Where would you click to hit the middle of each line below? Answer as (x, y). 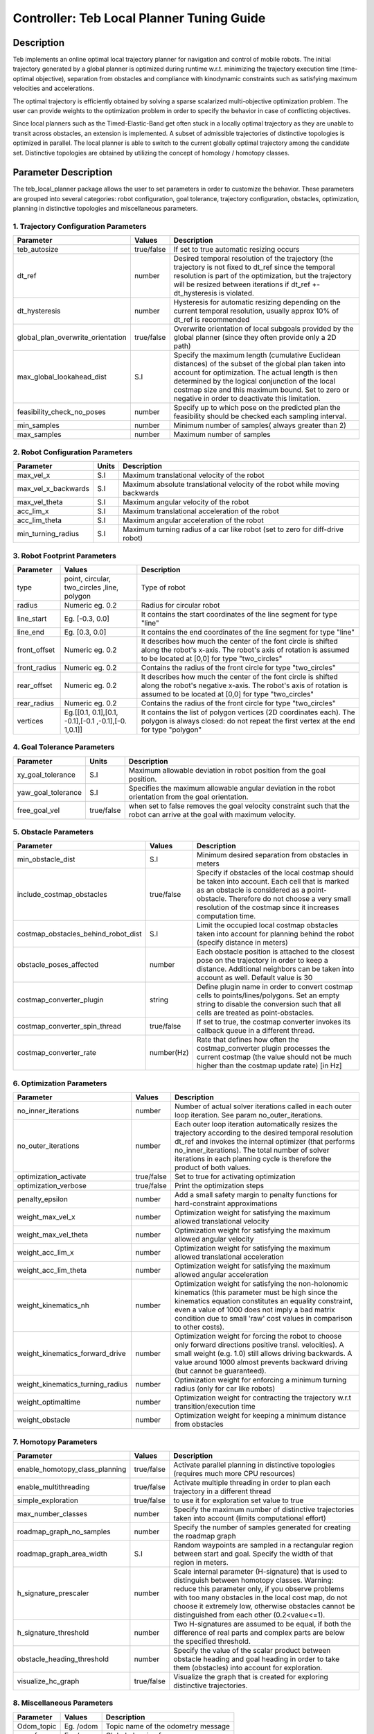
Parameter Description (63, 172)
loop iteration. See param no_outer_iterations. (249, 1115)
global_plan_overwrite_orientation (72, 338)
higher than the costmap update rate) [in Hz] (269, 1066)
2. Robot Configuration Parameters (73, 452)
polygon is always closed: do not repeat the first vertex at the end (248, 721)
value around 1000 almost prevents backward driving (261, 1362)
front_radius (37, 667)
